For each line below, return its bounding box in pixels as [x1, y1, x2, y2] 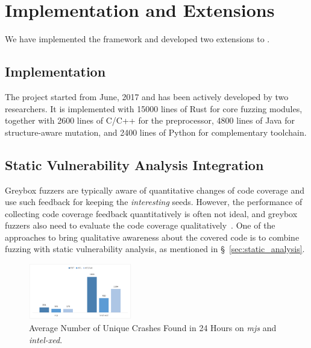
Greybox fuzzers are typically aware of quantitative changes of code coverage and [5, 183, 305, 196]
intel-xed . [29, 333, 63, 346]
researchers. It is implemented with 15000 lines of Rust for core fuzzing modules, [5, 102, 303, 115]
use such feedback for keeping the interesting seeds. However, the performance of [5, 195, 303, 208]
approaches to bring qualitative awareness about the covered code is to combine [5, 230, 300, 243]
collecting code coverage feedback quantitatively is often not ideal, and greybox [5, 207, 298, 220]
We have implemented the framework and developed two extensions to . [5, 33, 270, 45]
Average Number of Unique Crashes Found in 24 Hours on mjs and [29, 321, 277, 334]
